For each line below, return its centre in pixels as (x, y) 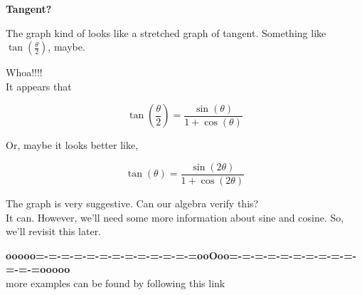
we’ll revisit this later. (54, 231)
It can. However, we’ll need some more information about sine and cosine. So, (175, 217)
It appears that (39, 86)
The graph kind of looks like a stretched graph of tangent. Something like (166, 32)
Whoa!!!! (24, 72)
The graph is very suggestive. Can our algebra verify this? (132, 203)
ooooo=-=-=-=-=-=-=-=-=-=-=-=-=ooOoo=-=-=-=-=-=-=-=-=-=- (181, 255)
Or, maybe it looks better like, (72, 145)
